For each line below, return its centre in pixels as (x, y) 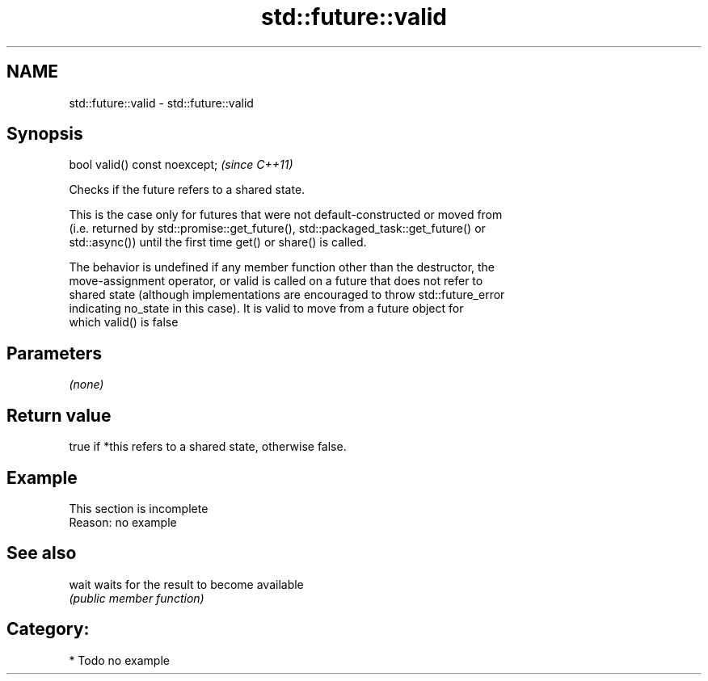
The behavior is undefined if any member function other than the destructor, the (282, 267)
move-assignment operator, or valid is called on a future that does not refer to (276, 281)
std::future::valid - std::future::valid (161, 103)
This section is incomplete (139, 508)
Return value (59, 415)
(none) (86, 385)
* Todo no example (119, 660)
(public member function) (137, 598)
